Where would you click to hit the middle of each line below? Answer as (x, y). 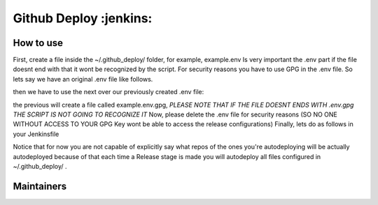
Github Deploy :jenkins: (83, 18)
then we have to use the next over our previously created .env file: (108, 92)
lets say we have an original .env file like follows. (83, 79)
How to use (38, 43)
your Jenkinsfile (36, 134)
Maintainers (40, 186)
